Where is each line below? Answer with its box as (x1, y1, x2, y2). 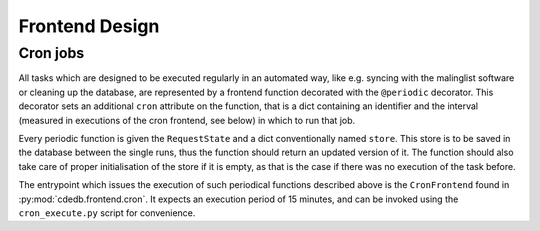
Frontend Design (18, 15, 160, 37)
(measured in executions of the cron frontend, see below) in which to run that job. (18, 114, 356, 126)
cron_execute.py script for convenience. (18, 206, 196, 219)
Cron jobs (18, 44, 85, 62)
